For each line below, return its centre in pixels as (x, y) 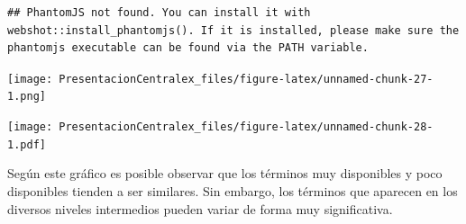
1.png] (27, 97)
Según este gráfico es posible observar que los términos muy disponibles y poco (225, 173)
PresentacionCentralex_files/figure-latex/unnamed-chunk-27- (246, 79)
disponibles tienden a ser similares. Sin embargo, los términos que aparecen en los (233, 191)
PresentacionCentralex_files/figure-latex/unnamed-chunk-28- (246, 127)
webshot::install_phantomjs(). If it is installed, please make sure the (233, 30)
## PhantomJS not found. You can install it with (159, 13)
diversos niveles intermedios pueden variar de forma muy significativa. (200, 208)
